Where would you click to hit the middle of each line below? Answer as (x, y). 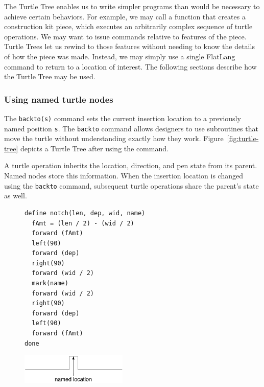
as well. (16, 196)
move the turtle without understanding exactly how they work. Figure (114, 138)
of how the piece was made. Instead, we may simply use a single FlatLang (120, 56)
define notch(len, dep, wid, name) (85, 213)
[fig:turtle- (243, 138)
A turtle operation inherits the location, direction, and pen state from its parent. (131, 165)
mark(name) (50, 283)
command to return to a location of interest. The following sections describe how (130, 66)
